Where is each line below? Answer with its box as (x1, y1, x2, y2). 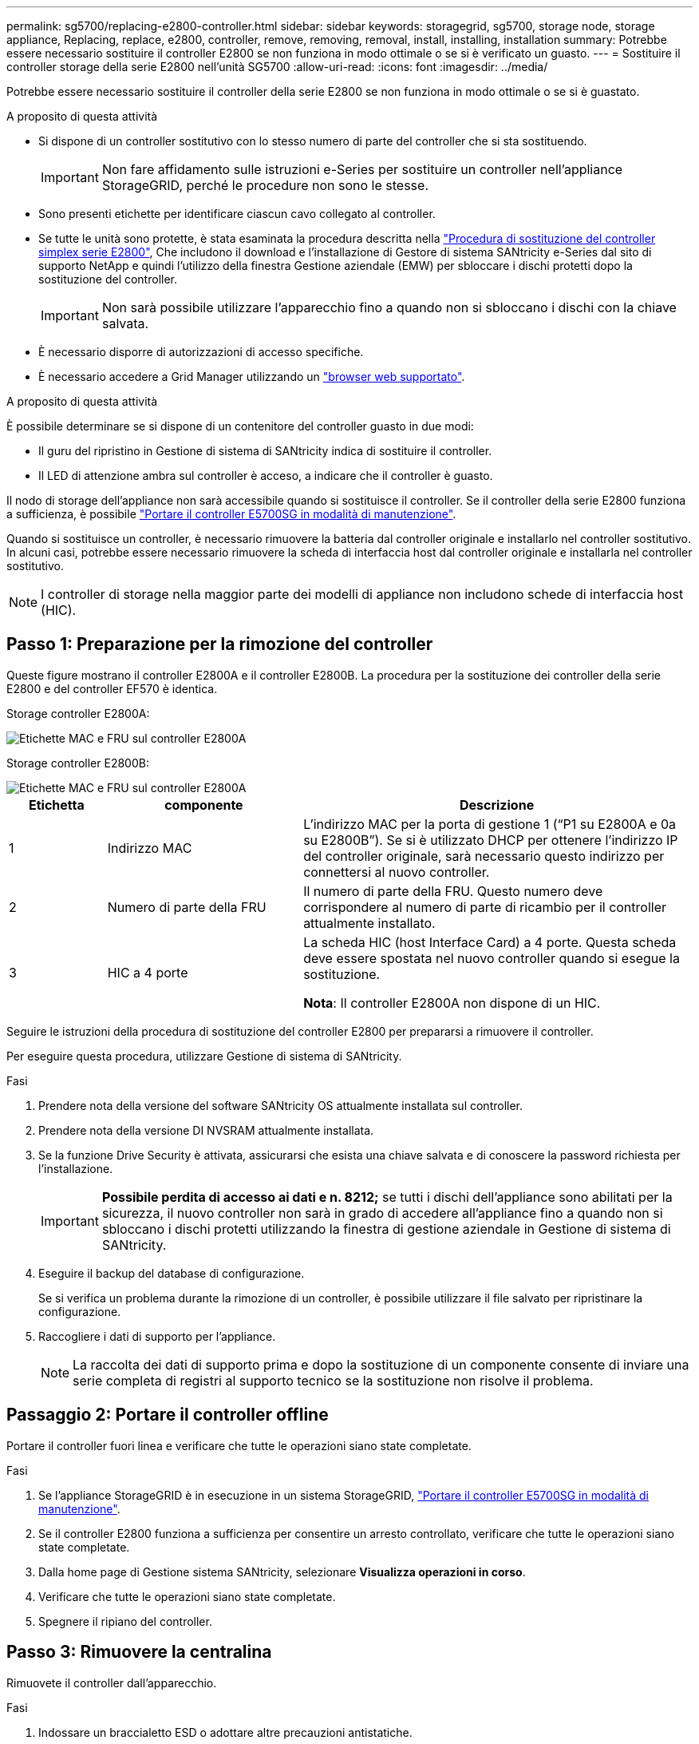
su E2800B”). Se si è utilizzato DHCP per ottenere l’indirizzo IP (303, 831, 678, 848)
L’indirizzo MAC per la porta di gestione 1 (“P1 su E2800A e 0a (303, 815, 677, 832)
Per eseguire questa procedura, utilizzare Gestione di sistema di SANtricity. (6, 1048, 402, 1063)
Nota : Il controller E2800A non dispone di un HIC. (303, 994, 601, 1011)
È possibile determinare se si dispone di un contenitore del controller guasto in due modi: (6, 419, 474, 433)
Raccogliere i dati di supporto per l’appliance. (38, 1329, 276, 1343)
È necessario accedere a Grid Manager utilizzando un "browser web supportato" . (38, 370, 465, 383)
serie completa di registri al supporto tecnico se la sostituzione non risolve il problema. (73, 1372, 594, 1389)
